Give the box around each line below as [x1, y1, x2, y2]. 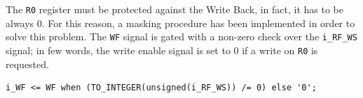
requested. [6, 56, 49, 71]
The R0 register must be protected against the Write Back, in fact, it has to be [6, 2, 344, 16]
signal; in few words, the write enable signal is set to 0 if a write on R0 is [6, 42, 318, 57]
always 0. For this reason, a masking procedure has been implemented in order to [6, 15, 355, 30]
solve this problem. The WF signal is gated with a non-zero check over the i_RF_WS [6, 29, 357, 44]
